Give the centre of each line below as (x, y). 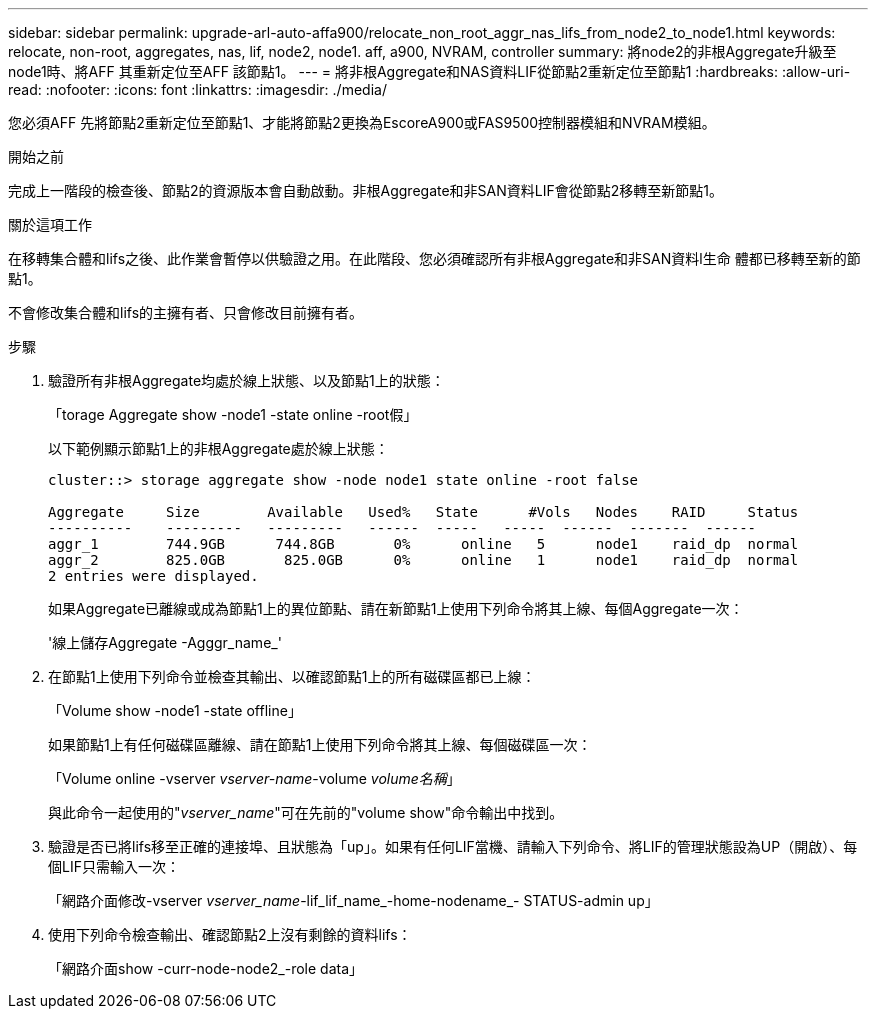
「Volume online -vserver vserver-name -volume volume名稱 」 (254, 778)
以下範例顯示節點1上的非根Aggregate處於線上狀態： (218, 448)
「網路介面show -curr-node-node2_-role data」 (206, 968)
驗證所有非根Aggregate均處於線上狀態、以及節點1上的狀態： (246, 380)
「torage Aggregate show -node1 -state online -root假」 (233, 414)
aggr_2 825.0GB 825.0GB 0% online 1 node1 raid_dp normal (423, 560)
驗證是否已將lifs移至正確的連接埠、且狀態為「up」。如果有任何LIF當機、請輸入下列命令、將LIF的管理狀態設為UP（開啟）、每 (453, 846)
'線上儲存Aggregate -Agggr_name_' (165, 642)
